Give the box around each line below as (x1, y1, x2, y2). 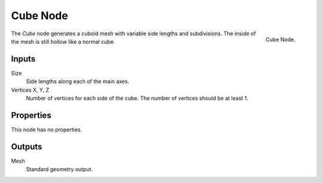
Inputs (11, 54, 36, 64)
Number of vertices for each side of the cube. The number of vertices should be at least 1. (26, 94, 248, 102)
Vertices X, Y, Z (11, 86, 50, 93)
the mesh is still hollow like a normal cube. (11, 38, 115, 45)
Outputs (11, 141, 42, 152)
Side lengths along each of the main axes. (26, 78, 130, 85)
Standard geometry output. (26, 166, 93, 173)
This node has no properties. (11, 126, 83, 133)
